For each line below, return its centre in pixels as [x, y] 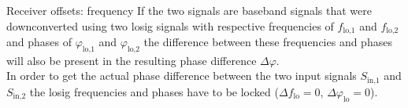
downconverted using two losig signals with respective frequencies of [170, 25]
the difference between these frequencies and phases [268, 42]
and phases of [39, 42]
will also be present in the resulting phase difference [132, 60]
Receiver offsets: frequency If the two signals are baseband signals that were [189, 10]
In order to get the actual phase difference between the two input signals [182, 76]
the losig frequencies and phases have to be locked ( [154, 91]
